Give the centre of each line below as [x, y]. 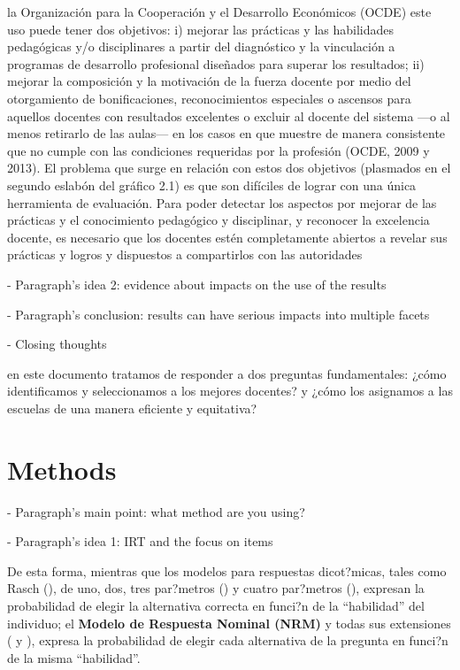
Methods [62, 469]
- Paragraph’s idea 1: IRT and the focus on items [140, 541]
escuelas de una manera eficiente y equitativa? [132, 408]
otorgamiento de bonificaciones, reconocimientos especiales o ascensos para [209, 98]
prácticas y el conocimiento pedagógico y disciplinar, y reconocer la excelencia [218, 220]
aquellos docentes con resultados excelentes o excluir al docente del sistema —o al [229, 116]
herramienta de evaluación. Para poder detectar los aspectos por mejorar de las [222, 202]
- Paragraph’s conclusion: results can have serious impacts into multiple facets [218, 314]
